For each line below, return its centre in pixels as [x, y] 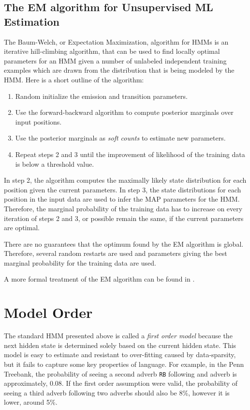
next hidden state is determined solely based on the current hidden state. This [120, 345]
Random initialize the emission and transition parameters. [101, 96]
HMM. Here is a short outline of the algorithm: [74, 79]
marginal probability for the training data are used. [80, 262]
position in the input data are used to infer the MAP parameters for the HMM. [122, 199]
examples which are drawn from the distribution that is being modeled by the [119, 70]
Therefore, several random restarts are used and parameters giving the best [116, 253]
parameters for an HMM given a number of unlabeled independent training [115, 60]
